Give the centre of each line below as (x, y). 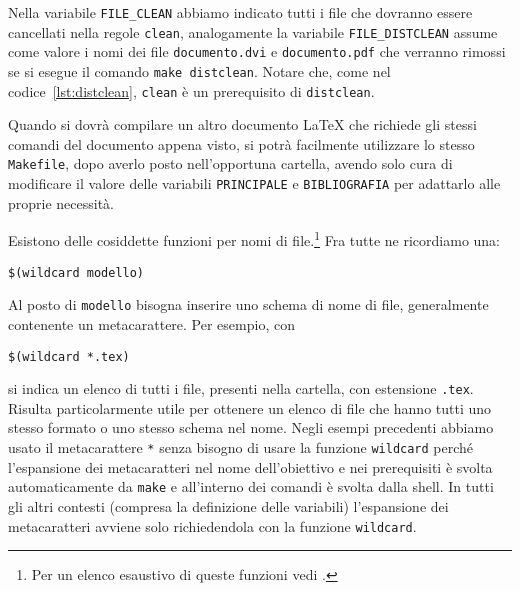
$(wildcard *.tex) (69, 356)
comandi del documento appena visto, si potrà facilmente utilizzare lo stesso (241, 143)
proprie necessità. (61, 202)
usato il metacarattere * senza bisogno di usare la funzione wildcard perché (241, 447)
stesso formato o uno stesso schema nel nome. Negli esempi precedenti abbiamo (251, 427)
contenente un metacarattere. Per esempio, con (151, 323)
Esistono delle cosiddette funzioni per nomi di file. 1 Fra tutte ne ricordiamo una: (254, 239)
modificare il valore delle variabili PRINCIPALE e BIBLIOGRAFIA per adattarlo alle (254, 183)
